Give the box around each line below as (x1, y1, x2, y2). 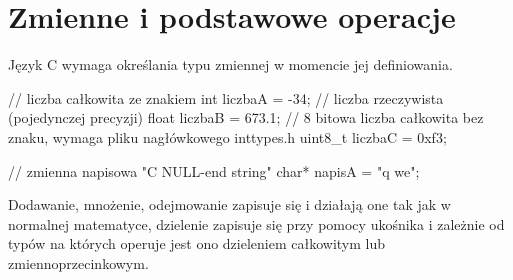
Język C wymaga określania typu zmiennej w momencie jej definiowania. (8, 54, 453, 75)
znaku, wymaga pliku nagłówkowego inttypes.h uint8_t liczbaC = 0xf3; (8, 126, 447, 147)
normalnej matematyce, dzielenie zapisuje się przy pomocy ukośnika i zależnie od (8, 213, 505, 234)
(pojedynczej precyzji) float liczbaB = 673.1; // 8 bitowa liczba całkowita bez (8, 107, 484, 128)
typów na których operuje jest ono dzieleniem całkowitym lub (8, 233, 386, 254)
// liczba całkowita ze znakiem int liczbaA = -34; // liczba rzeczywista (8, 87, 444, 108)
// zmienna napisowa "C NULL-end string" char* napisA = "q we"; (8, 160, 420, 181)
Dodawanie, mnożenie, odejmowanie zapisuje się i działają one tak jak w (8, 194, 451, 215)
